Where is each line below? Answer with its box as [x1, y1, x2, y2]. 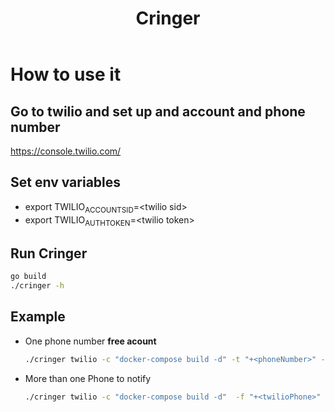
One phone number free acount [24, 335, 157, 347]
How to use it [10, 63, 122, 86]
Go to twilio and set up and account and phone [10, 103, 306, 120]
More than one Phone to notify [24, 372, 152, 384]
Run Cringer [10, 245, 88, 262]
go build [10, 272, 47, 282]
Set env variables [10, 174, 122, 191]
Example [10, 308, 66, 326]
